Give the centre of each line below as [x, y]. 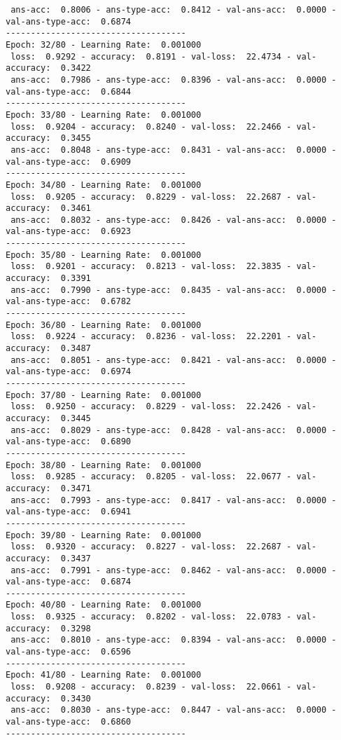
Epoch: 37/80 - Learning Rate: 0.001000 [104, 395]
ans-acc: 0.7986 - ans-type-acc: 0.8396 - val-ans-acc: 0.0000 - [174, 80]
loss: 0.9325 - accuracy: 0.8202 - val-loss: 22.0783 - [151, 617]
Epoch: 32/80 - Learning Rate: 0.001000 [104, 44]
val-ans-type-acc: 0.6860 [68, 722]
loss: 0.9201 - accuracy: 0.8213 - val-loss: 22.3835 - [151, 267]
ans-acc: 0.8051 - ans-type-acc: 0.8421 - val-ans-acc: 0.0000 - [174, 360]
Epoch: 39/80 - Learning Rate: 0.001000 [104, 535]
